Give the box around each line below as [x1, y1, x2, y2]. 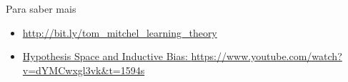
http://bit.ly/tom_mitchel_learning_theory [22, 25, 217, 40]
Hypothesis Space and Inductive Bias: [22, 49, 188, 64]
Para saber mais [6, 1, 76, 16]
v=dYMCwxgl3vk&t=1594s [22, 62, 145, 77]
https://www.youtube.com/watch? [191, 49, 342, 64]
